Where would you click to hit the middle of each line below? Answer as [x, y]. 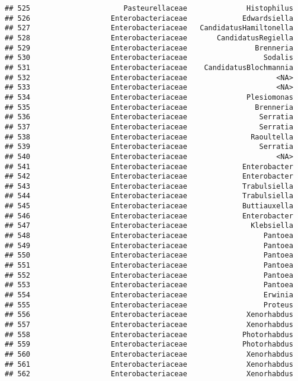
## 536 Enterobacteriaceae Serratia [149, 117]
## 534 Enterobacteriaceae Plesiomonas [149, 97]
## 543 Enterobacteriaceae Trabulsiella [149, 186]
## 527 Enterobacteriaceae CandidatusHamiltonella [149, 28]
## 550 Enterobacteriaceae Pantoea [149, 255]
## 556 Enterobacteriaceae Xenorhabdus [149, 315]
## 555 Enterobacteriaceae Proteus [149, 305]
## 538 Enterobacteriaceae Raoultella [149, 137]
